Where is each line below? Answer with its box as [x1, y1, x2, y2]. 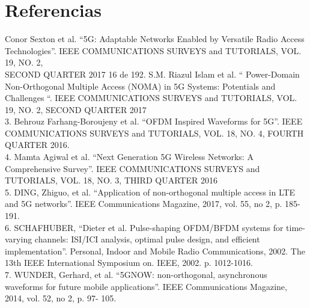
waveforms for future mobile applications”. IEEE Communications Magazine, [5, 280, 287, 292]
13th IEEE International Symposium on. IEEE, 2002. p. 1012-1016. [5, 256, 253, 269]
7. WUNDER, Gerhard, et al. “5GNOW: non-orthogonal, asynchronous [5, 268, 267, 280]
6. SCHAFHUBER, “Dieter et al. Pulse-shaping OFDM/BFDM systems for [5, 221, 284, 233]
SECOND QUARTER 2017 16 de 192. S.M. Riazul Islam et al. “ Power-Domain [5, 67, 300, 80]
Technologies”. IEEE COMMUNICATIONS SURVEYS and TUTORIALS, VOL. [5, 44, 302, 57]
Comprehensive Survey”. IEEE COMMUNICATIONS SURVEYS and [5, 162, 260, 174]
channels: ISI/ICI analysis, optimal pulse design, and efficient [34, 233, 260, 245]
